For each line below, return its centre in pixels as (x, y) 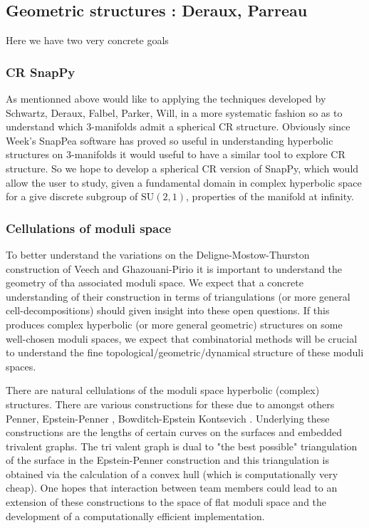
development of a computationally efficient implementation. (135, 516)
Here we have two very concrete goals (87, 40)
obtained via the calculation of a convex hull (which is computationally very (172, 473)
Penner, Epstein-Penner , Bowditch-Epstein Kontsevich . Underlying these (168, 418)
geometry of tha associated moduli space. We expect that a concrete (155, 283)
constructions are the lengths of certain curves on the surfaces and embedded (174, 432)
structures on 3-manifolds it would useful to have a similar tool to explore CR (176, 154)
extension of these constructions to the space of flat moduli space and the (166, 502)
